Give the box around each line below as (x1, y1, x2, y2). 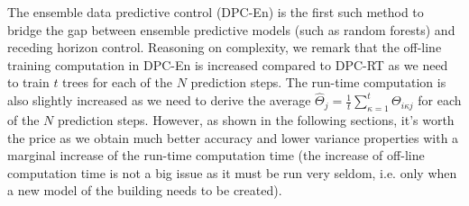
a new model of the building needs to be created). (7, 181, 282, 200)
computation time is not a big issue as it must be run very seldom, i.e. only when (7, 163, 457, 182)
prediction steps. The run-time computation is (190, 73, 446, 92)
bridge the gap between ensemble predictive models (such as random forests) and (7, 20, 455, 39)
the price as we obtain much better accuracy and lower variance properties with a (7, 128, 459, 147)
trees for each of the (62, 73, 172, 92)
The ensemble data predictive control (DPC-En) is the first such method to (7, 3, 424, 21)
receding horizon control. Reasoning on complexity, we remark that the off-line (7, 38, 442, 57)
